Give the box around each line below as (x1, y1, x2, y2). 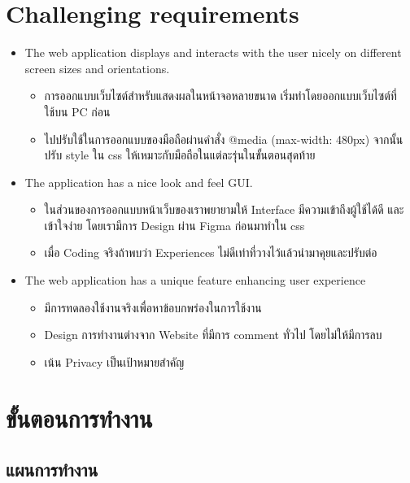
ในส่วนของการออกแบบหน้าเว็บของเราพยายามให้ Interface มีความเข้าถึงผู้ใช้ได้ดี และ (44, 201, 404, 218)
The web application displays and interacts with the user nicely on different (24, 44, 402, 61)
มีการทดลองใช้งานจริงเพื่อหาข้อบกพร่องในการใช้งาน (44, 298, 262, 315)
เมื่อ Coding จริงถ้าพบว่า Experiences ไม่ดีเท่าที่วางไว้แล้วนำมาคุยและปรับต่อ (44, 244, 377, 261)
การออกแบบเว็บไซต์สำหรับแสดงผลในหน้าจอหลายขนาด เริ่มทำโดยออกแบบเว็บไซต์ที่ (44, 87, 397, 104)
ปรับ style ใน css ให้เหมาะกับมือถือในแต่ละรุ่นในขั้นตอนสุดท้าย (44, 146, 316, 163)
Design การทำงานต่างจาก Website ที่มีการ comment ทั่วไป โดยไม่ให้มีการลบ (44, 326, 382, 343)
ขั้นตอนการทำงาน (6, 401, 153, 434)
